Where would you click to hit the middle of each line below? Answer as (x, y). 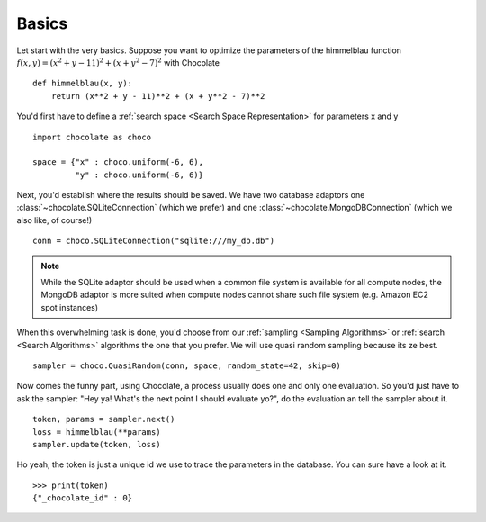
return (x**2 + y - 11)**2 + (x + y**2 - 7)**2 (158, 96)
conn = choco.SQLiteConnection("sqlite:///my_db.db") (153, 241)
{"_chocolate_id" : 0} (83, 498)
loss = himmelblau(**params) (97, 432)
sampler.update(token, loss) (97, 444)
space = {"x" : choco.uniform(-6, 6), (118, 162)
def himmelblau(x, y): (83, 84)
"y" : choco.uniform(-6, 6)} (139, 175)
